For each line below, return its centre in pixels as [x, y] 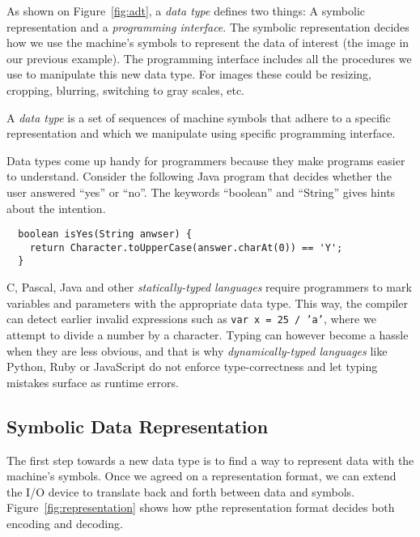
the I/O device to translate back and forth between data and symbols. [181, 491]
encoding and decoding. [65, 523]
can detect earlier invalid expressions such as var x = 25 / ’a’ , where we [191, 319]
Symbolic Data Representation [138, 426]
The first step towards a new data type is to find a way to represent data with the [210, 460]
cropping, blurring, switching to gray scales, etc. [126, 89]
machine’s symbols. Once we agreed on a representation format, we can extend [202, 476]
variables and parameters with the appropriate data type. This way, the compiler [207, 303]
